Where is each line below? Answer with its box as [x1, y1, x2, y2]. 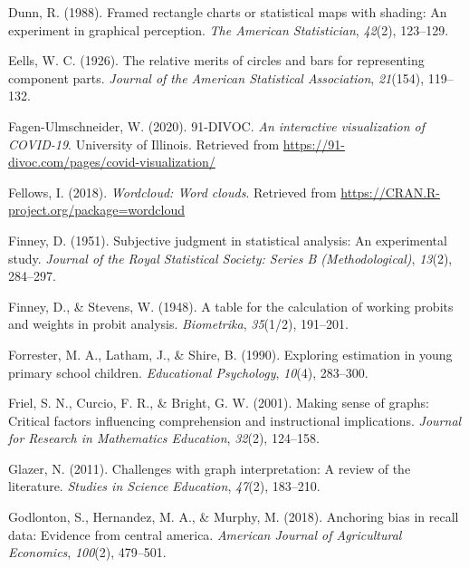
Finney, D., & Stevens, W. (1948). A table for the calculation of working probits [8, 296, 454, 315]
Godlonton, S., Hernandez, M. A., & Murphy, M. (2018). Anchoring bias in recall [8, 507, 459, 526]
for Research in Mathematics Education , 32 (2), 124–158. [8, 428, 320, 448]
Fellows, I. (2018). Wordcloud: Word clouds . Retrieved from [8, 182, 337, 201]
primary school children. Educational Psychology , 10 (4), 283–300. [8, 362, 368, 381]
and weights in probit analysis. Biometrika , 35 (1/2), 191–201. [8, 314, 349, 333]
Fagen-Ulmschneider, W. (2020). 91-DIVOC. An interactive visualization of [8, 116, 426, 135]
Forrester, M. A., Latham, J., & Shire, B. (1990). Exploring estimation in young [8, 344, 453, 363]
